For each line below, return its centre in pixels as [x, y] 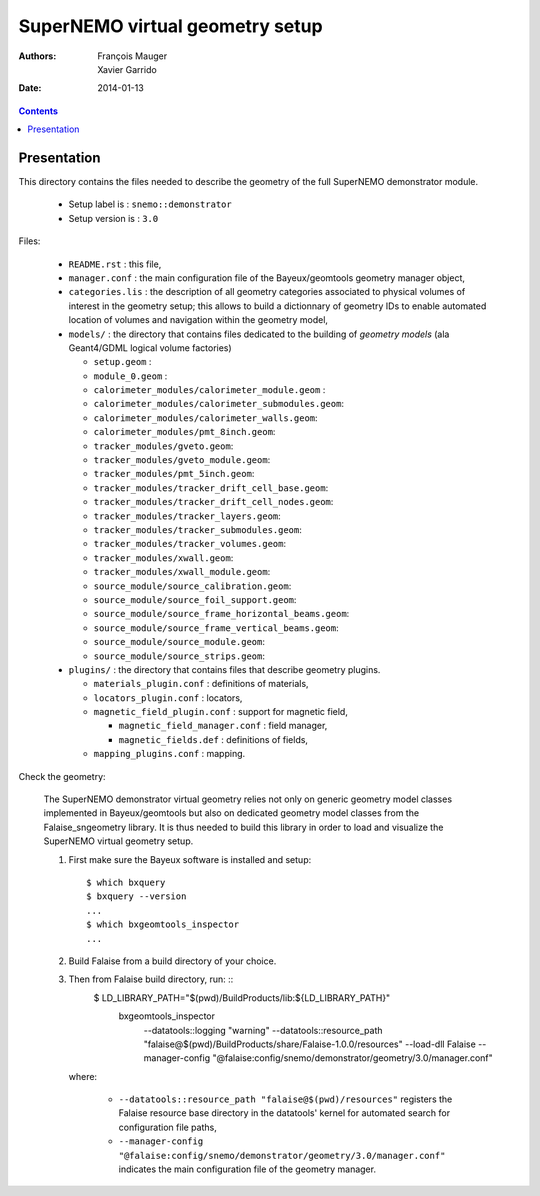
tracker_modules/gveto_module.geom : [182, 460]
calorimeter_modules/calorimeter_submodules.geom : [219, 404]
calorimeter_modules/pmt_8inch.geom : [184, 432]
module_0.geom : [130, 376]
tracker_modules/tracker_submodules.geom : [197, 529]
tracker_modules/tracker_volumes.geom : [190, 544]
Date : [30, 88]
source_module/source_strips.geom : [179, 656]
